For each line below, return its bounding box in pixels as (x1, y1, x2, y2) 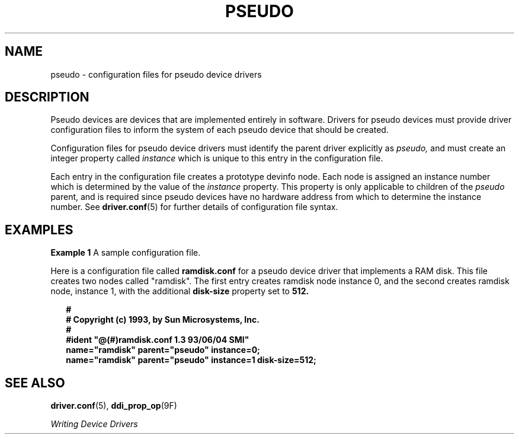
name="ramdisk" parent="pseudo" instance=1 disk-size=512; (66, 355, 316, 365)
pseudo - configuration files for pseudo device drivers (50, 69, 262, 79)
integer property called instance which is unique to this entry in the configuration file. (50, 153, 383, 164)
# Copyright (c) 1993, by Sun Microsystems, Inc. (66, 314, 259, 325)
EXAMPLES (5, 222, 73, 237)
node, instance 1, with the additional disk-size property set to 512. (50, 286, 309, 297)
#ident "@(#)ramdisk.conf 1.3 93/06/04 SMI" (66, 335, 249, 345)
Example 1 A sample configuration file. (50, 247, 201, 258)
